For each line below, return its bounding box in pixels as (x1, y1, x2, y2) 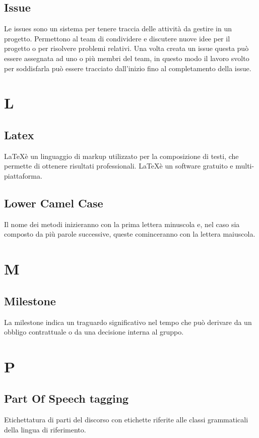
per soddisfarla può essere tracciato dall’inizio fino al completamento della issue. (4, 63, 251, 73)
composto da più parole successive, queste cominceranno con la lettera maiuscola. (4, 229, 255, 239)
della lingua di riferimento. (4, 424, 86, 434)
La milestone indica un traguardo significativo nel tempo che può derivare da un (4, 316, 252, 327)
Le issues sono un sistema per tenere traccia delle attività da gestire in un (4, 23, 232, 34)
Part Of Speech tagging (4, 391, 129, 406)
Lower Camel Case (4, 195, 103, 210)
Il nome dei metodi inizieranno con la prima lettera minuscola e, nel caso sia (4, 218, 240, 229)
